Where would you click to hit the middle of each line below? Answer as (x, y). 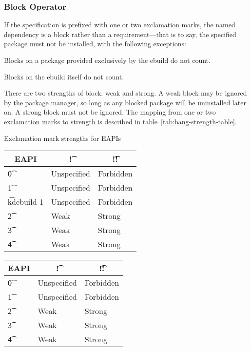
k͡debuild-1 (26, 202)
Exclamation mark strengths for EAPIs (63, 138)
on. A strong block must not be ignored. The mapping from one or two (110, 112)
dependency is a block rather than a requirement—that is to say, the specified (120, 34)
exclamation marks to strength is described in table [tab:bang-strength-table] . (120, 121)
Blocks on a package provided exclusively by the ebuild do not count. (107, 60)
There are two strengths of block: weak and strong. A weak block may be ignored (125, 93)
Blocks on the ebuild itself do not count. (64, 76)
